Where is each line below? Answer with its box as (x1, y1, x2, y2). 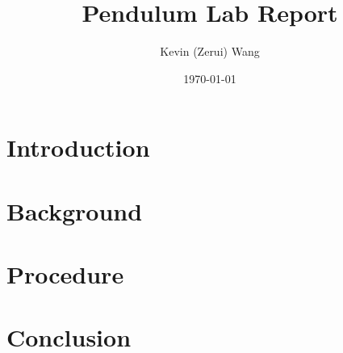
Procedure (6, 258, 124, 291)
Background (6, 194, 143, 227)
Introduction (6, 131, 150, 164)
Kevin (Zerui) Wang (160, 43, 260, 60)
